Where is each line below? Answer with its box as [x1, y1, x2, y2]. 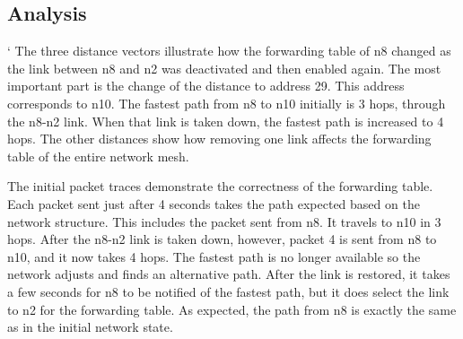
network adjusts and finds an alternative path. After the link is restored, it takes [7, 265, 450, 283]
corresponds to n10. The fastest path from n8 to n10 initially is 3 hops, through [7, 93, 446, 112]
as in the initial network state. [7, 317, 173, 336]
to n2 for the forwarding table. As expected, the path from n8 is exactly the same [7, 300, 457, 318]
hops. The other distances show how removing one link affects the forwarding [7, 129, 432, 148]
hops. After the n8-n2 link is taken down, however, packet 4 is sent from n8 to [7, 230, 437, 248]
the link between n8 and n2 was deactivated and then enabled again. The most [7, 58, 441, 77]
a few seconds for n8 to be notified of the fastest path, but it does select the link [7, 282, 450, 300]
